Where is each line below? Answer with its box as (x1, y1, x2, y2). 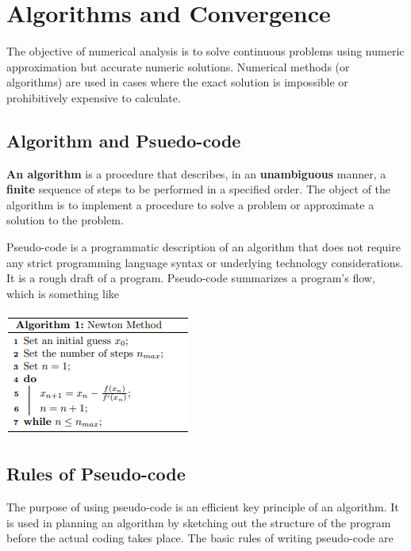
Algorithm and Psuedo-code (6, 128, 241, 152)
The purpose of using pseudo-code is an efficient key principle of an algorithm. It (6, 499, 399, 515)
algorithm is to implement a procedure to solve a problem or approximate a (6, 196, 375, 212)
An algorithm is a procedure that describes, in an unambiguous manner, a (6, 165, 386, 182)
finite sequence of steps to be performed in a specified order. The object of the (6, 181, 391, 197)
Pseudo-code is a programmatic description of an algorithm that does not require (6, 239, 401, 255)
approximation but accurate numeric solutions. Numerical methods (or (6, 58, 350, 75)
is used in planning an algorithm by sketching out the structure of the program (6, 514, 391, 530)
